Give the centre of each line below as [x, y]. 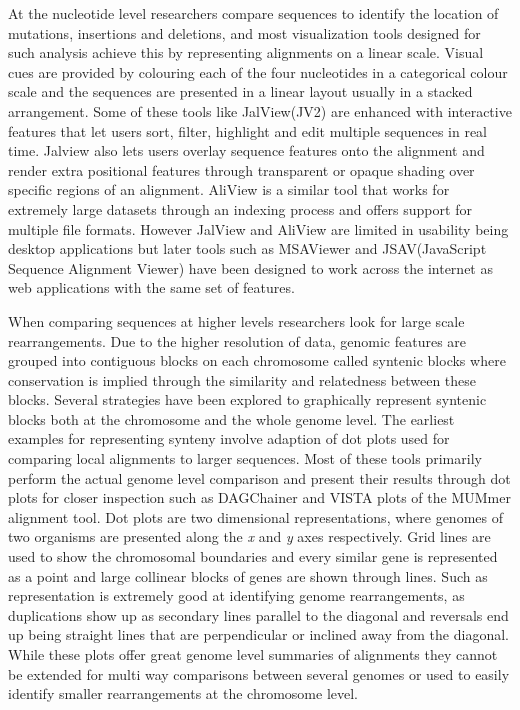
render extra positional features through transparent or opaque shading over [241, 169]
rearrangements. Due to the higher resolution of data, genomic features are [237, 340]
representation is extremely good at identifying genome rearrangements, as [236, 595]
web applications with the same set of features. [151, 287]
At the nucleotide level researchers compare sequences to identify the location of [253, 13]
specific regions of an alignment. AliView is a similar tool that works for [229, 189]
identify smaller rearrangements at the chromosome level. [183, 693]
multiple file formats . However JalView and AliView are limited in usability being [258, 228]
